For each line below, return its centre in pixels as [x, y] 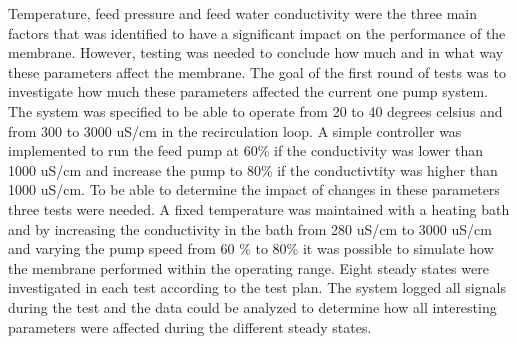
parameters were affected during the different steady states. [190, 326]
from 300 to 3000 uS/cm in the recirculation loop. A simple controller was [235, 130]
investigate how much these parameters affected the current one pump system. [248, 91]
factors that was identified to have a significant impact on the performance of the [257, 32]
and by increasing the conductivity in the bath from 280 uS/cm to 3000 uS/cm [250, 228]
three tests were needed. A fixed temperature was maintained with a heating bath [259, 208]
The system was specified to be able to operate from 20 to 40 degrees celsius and [255, 110]
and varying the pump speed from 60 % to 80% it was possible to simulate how [251, 248]
